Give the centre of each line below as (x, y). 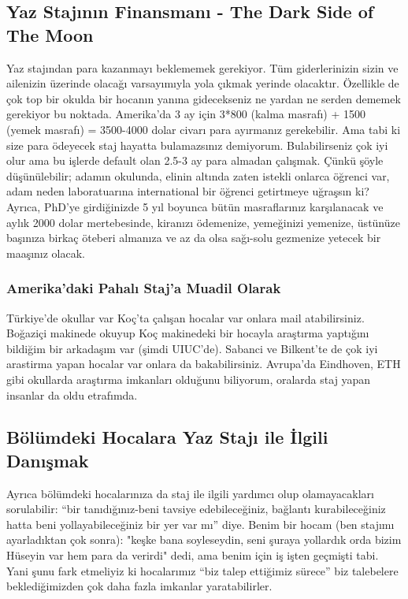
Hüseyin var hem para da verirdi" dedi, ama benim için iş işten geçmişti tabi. (193, 555)
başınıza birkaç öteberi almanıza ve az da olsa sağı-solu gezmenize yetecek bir (194, 238)
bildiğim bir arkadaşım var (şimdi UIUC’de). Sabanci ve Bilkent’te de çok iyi (192, 348)
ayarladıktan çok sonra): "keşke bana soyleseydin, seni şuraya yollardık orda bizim (204, 539)
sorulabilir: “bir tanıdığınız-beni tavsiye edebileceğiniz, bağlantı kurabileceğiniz (196, 509)
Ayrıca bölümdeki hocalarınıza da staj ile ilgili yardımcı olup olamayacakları (190, 493)
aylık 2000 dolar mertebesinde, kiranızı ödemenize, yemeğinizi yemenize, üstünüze (203, 222)
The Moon (50, 34)
